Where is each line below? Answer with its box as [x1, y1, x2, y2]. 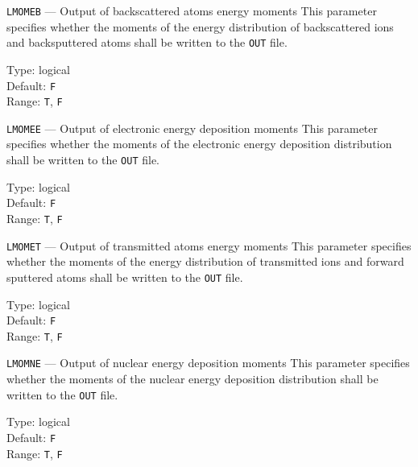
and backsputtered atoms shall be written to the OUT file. [6, 34, 288, 51]
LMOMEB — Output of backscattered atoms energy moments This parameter [6, 2, 377, 19]
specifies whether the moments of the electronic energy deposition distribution [6, 135, 392, 152]
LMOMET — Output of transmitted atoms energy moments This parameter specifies [6, 237, 412, 254]
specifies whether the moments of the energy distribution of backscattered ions [6, 18, 394, 35]
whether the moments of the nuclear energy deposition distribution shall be [6, 370, 379, 387]
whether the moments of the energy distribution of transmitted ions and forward [6, 253, 404, 270]
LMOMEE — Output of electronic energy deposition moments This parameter [6, 119, 379, 136]
